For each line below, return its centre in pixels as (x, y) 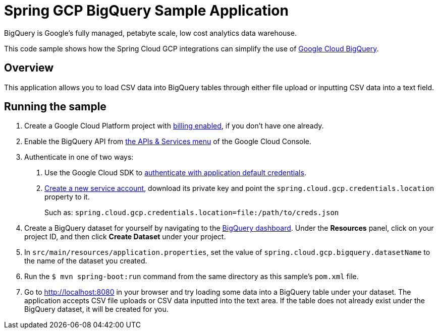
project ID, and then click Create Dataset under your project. (125, 237)
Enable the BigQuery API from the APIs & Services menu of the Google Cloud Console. (168, 142)
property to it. (67, 197)
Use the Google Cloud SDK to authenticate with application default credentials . (175, 173)
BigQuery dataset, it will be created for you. (96, 309)
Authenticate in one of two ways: (79, 157)
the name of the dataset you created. (86, 261)
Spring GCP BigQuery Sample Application (146, 11)
